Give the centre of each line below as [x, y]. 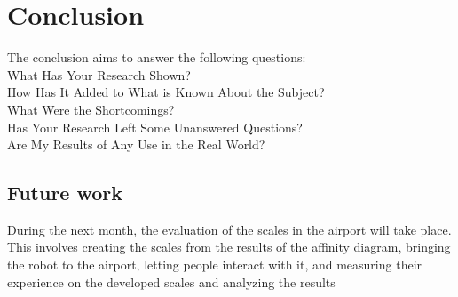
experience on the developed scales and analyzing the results [171, 281]
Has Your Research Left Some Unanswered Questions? [155, 127]
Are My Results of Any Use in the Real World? [136, 144]
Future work [65, 193]
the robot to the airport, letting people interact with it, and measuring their [215, 265]
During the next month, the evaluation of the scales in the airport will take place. [229, 229]
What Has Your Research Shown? [99, 74]
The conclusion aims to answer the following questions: [157, 57]
